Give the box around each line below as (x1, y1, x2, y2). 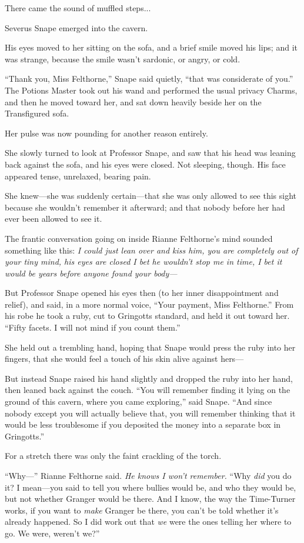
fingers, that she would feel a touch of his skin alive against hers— (5, 352, 244, 365)
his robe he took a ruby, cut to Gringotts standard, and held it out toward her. (5, 309, 290, 322)
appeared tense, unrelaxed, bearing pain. (5, 169, 151, 182)
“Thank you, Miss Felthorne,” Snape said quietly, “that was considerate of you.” (5, 72, 293, 85)
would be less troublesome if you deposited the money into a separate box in (5, 418, 281, 431)
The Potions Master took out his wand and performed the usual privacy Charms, (5, 84, 298, 96)
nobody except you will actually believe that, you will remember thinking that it (5, 407, 296, 419)
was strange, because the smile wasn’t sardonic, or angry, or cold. (5, 52, 240, 65)
